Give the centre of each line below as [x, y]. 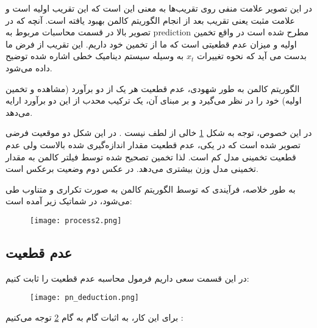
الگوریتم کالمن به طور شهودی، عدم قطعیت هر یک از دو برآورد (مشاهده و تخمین [153, 88]
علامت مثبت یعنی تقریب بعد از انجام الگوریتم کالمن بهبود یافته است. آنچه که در [150, 20]
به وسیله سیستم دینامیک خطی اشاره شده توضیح [95, 56]
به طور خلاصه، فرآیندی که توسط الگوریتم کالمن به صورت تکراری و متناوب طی [151, 189]
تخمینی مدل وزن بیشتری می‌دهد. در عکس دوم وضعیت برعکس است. [132, 169]
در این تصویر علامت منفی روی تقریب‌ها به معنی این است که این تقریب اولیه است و [159, 8]
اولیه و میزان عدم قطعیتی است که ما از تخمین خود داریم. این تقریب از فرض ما [151, 44]
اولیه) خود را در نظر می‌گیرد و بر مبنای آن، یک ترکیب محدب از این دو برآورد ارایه [154, 100]
